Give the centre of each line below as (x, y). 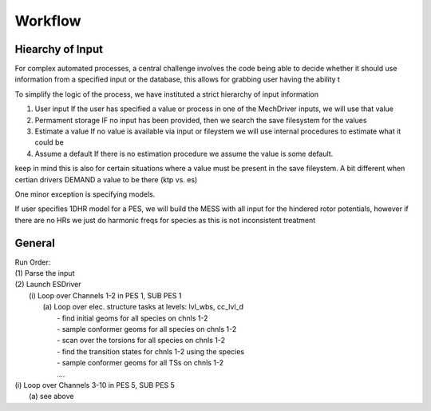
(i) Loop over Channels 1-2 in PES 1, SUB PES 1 (105, 295)
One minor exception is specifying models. (85, 194)
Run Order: (33, 262)
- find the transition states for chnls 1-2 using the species (151, 351)
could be (49, 142)
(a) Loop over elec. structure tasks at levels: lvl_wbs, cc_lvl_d (143, 307)
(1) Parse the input (45, 273)
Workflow (48, 21)
